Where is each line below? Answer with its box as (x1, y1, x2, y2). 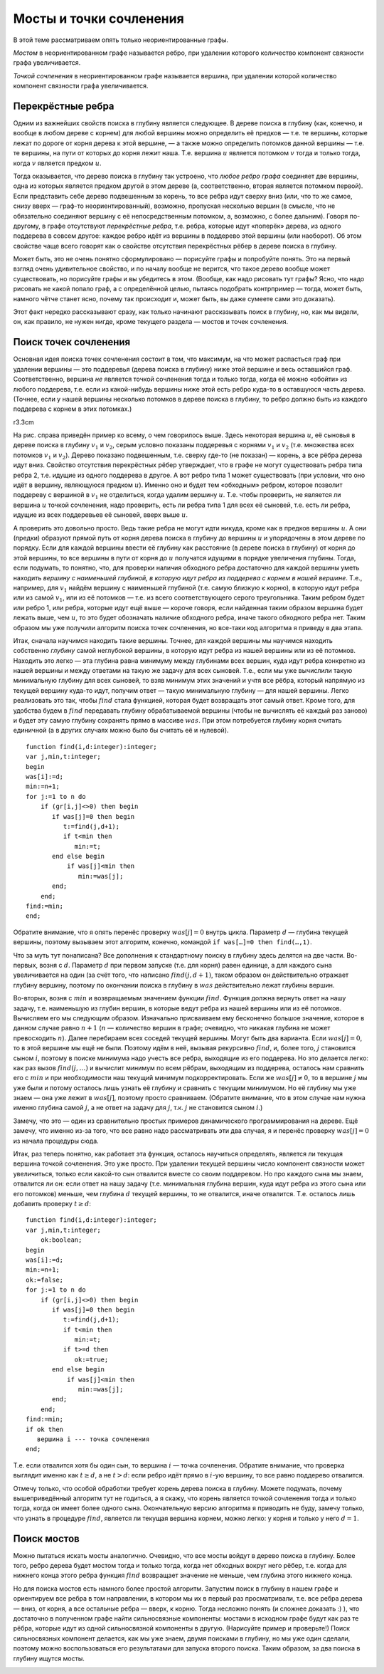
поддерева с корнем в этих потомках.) (13, 404, 132, 413)
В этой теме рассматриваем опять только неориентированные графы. (13, 36, 229, 44)
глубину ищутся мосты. (13, 1654, 85, 1663)
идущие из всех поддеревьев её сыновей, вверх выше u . (13, 511, 188, 519)
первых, (13, 961, 38, 969)
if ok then (26, 1425, 64, 1433)
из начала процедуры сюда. (13, 1136, 99, 1145)
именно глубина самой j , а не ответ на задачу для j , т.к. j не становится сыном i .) (13, 1104, 263, 1112)
